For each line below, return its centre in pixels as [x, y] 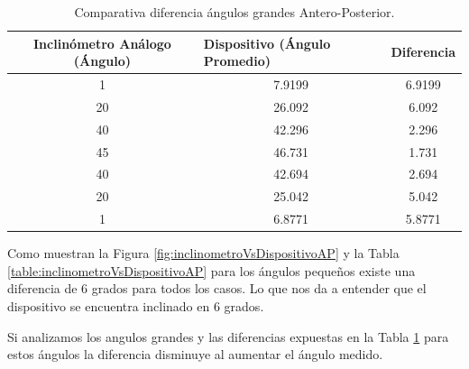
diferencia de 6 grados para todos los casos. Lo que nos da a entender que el [217, 288]
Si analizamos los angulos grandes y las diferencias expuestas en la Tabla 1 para [228, 336]
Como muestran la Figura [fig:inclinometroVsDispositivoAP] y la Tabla [203, 253]
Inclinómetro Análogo [102, 43]
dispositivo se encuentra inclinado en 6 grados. [136, 305]
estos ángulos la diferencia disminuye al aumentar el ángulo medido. [195, 354]
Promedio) [237, 61]
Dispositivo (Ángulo [267, 43]
